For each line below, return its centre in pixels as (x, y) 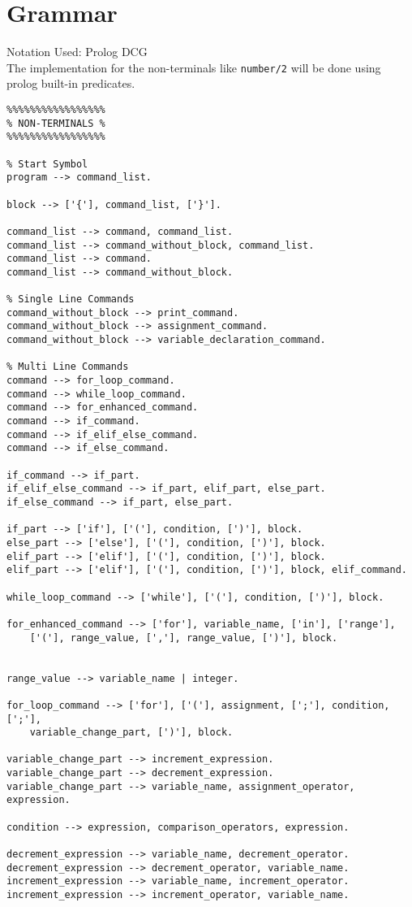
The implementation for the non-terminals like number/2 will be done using (194, 67)
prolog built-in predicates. (71, 83)
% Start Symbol (47, 164)
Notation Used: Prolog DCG (77, 52)
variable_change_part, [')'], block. (131, 733)
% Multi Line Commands (68, 367)
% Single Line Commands (71, 299)
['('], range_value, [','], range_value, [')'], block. (184, 638)
